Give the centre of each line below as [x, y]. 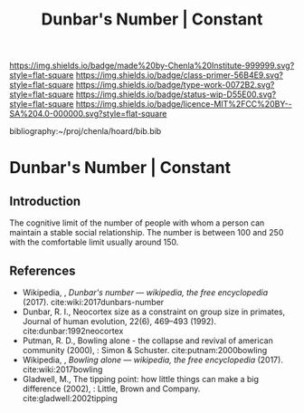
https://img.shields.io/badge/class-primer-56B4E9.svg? [179, 75]
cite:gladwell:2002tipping [70, 398]
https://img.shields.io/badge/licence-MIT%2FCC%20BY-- [184, 104]
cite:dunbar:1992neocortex [73, 331]
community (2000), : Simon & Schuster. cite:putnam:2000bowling [145, 350]
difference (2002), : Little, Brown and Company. [111, 389]
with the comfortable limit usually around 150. [94, 242]
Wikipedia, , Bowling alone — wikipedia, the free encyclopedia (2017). [152, 360]
